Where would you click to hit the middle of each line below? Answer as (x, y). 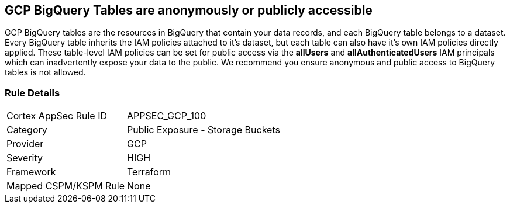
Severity (25, 158)
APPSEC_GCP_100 (167, 116)
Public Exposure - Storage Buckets (204, 130)
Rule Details (32, 93)
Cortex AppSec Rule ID (57, 116)
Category (27, 130)
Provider (25, 144)
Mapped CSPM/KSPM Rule (66, 186)
